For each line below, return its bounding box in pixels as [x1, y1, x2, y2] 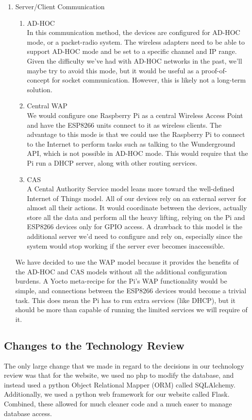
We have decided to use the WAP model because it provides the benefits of [15, 257, 239, 267]
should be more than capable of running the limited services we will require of [15, 304, 248, 315]
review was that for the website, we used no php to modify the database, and [4, 370, 234, 380]
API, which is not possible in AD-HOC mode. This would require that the [27, 148, 248, 158]
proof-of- [201, 65, 227, 75]
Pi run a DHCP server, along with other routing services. [27, 157, 198, 168]
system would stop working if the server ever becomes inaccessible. [27, 240, 225, 251]
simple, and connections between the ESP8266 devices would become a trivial [15, 286, 247, 296]
